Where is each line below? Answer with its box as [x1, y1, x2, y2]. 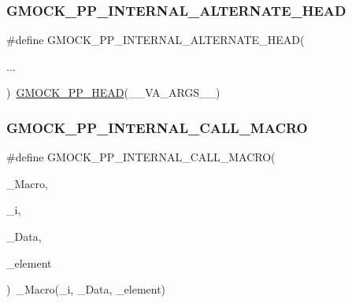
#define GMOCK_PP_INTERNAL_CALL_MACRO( [6, 149, 276, 165]
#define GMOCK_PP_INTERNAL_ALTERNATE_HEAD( [6, 31, 305, 48]
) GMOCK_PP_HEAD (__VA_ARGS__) [6, 84, 220, 101]
